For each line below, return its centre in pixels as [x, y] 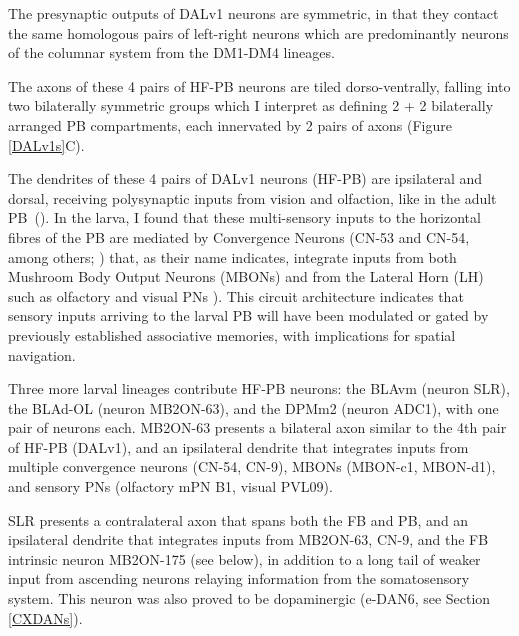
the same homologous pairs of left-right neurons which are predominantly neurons [258, 32]
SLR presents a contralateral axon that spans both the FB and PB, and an [238, 519]
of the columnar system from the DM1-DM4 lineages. [171, 52]
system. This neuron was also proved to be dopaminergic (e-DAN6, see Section [249, 598]
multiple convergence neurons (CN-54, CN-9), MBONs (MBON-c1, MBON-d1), [252, 466]
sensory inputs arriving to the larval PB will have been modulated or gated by [248, 315]
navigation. [42, 354]
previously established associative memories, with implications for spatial [232, 334]
